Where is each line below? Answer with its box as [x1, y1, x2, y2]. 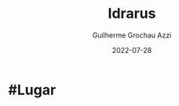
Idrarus [108, 5, 156, 23]
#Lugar [8, 81, 57, 98]
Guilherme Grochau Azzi [92, 30, 172, 40]
